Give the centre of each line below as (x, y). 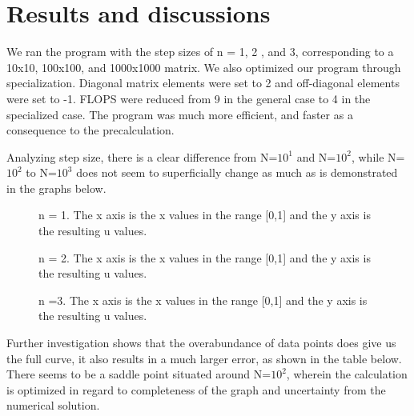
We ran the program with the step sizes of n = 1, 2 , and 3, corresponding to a (200, 52)
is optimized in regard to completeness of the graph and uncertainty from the (196, 389)
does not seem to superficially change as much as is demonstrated (237, 172)
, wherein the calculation (347, 374)
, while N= (378, 156)
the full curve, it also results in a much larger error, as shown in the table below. (204, 358)
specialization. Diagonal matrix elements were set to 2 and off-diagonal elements (203, 83)
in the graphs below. (56, 188)
